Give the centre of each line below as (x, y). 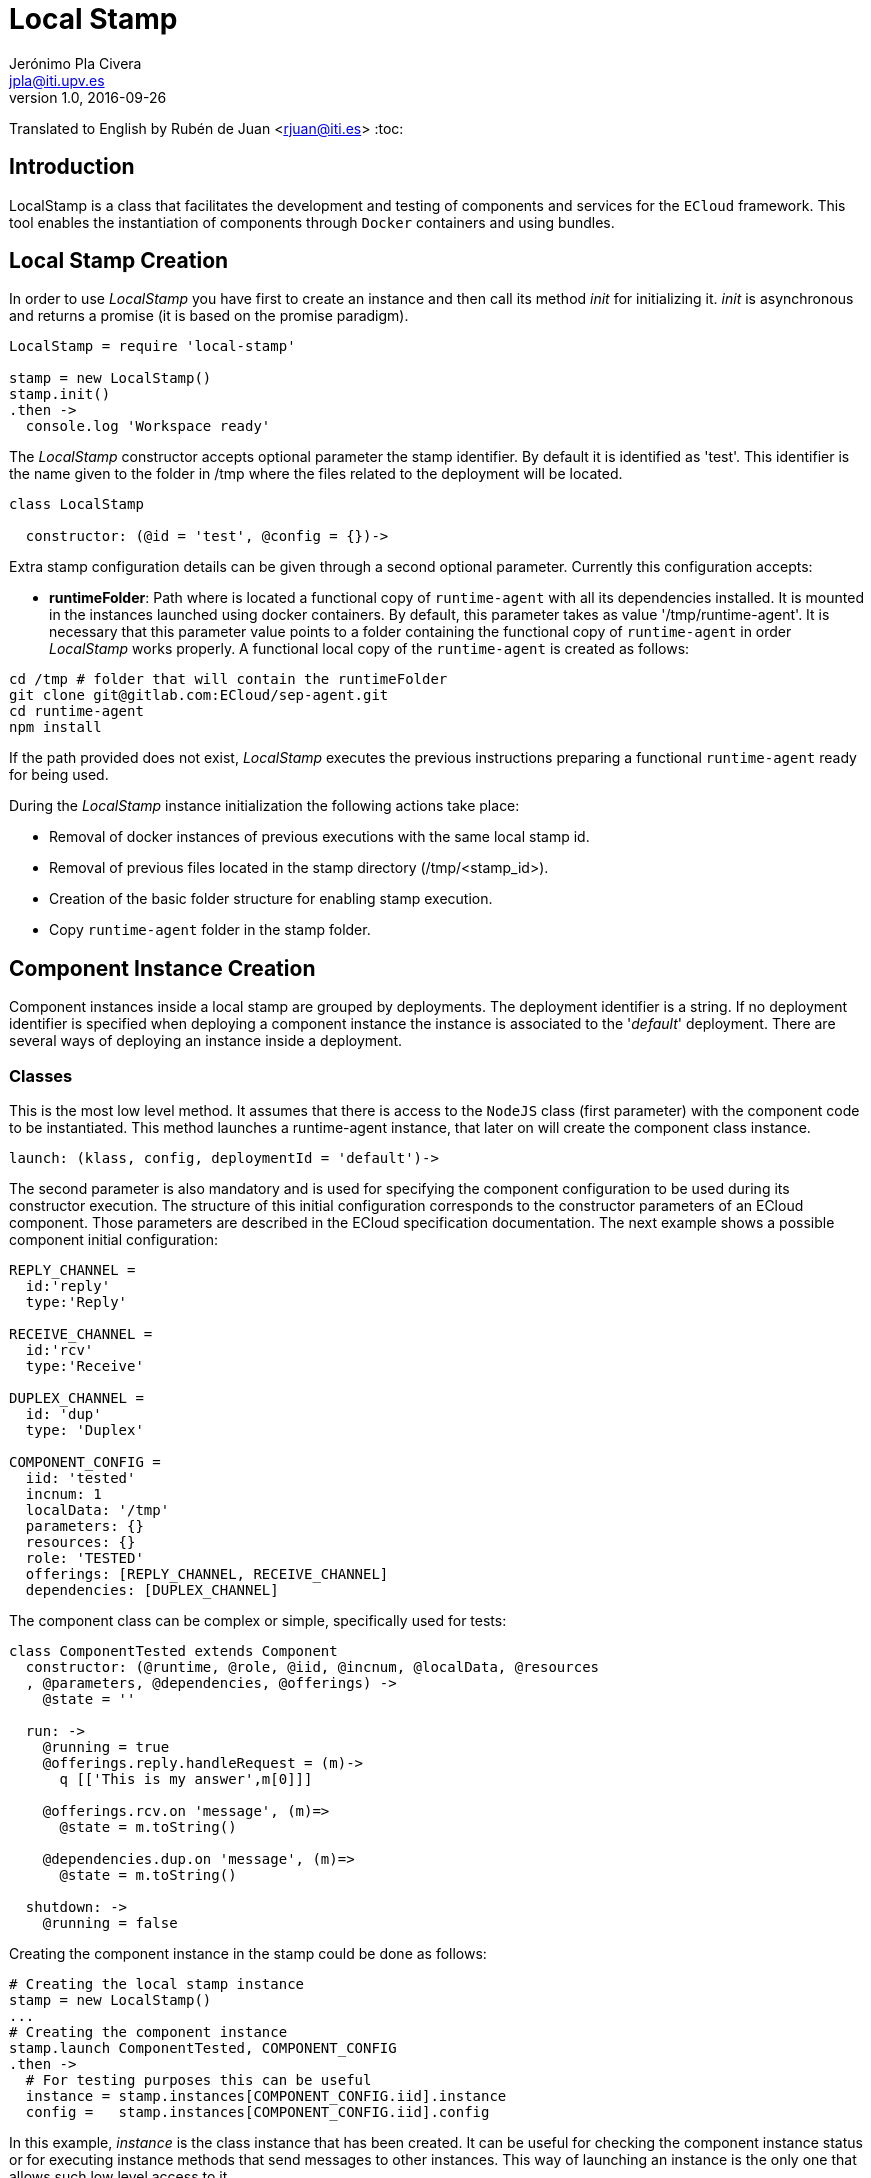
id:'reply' (68, 1286)
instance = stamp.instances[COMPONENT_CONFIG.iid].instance (266, 2096)
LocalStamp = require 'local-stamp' (152, 346)
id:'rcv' (59, 1350)
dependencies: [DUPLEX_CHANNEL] (152, 1590)
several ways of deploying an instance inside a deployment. (206, 1041)
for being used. (59, 775)
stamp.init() (60, 394)
